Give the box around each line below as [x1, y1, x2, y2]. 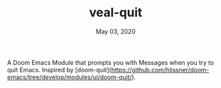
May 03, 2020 [96, 27, 136, 35]
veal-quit [89, 5, 143, 20]
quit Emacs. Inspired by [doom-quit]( [7, 65, 112, 74]
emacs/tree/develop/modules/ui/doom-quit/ [7, 73, 132, 81]
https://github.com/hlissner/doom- [111, 65, 210, 74]
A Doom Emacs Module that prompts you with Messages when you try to [7, 58, 215, 66]
